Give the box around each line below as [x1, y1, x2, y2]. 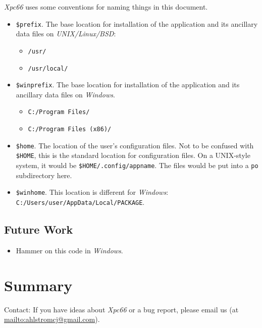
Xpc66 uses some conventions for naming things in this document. [4, 2, 208, 12]
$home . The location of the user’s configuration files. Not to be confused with [16, 140, 254, 150]
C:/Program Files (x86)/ [28, 126, 112, 133]
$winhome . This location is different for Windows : [16, 187, 169, 197]
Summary [4, 275, 73, 295]
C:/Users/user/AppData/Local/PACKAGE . [16, 196, 145, 207]
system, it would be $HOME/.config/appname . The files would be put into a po [16, 160, 258, 171]
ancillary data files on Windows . [16, 89, 115, 99]
